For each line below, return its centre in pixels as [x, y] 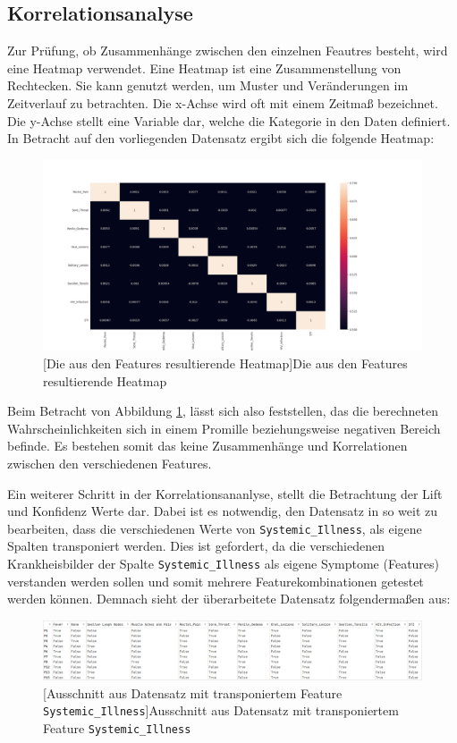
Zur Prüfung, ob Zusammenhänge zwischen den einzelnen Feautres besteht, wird [228, 51]
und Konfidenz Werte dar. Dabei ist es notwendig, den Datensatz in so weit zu [223, 511]
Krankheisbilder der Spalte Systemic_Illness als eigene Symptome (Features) [224, 564]
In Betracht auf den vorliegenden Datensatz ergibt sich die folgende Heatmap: [221, 138]
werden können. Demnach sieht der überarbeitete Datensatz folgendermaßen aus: [229, 599]
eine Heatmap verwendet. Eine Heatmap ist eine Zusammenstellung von [204, 68]
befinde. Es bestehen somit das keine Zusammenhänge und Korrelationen [207, 446]
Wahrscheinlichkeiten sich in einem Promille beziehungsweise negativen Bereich [224, 428]
